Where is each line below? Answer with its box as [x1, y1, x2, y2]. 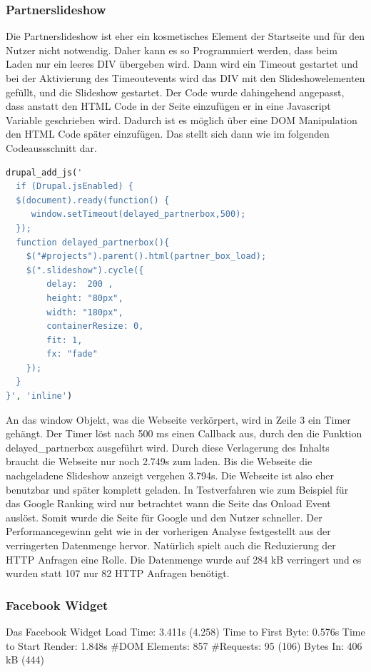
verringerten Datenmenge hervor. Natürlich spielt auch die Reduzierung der [6, 538, 336, 552]
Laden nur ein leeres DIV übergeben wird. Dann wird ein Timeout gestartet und [6, 56, 358, 71]
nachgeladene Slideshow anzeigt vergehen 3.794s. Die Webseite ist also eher [6, 468, 334, 483]
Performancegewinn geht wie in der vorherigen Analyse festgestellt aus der [6, 524, 331, 539]
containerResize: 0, [46, 321, 144, 332]
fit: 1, [46, 335, 83, 345]
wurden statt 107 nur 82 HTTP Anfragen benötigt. [6, 566, 230, 581]
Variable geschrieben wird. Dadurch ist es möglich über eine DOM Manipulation [6, 112, 357, 127]
